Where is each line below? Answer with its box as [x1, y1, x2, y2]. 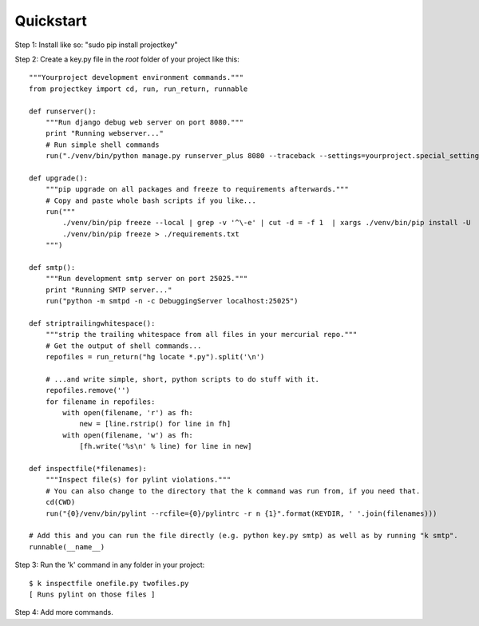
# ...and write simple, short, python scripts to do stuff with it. [45, 374, 319, 383]
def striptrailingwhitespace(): [29, 319, 156, 327]
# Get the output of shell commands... [45, 341, 202, 351]
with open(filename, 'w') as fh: [62, 430, 193, 439]
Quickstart [14, 12, 88, 30]
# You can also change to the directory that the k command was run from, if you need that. [45, 486, 421, 495]
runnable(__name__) [29, 542, 105, 551]
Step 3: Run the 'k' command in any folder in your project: [14, 560, 205, 570]
